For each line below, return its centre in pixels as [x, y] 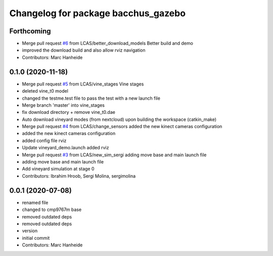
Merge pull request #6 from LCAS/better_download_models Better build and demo [107, 44]
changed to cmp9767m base [52, 209]
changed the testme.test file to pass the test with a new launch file [91, 98]
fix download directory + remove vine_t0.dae [69, 112]
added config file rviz [44, 140]
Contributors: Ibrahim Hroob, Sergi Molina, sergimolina [79, 176]
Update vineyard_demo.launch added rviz [65, 148]
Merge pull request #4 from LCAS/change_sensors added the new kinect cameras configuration [122, 126]
